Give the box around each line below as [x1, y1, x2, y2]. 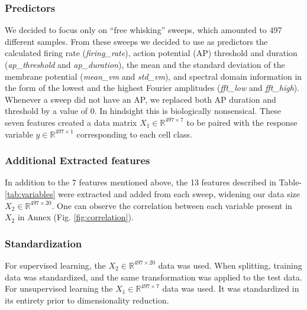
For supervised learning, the [5, 259, 106, 271]
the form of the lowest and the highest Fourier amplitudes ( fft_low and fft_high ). [5, 81, 300, 94]
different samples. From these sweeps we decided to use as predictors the [5, 35, 268, 47]
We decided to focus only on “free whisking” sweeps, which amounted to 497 [5, 24, 282, 36]
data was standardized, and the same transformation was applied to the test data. [5, 270, 302, 283]
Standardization [5, 236, 82, 250]
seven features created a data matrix [5, 116, 137, 128]
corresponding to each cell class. [76, 128, 192, 140]
